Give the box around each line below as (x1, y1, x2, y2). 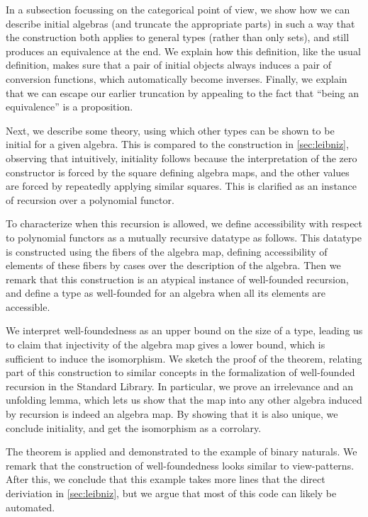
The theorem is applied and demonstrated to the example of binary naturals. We (6, 444, 357, 459)
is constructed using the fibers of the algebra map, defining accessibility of (6, 244, 328, 258)
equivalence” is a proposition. (6, 99, 133, 114)
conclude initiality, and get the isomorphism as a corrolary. (6, 420, 262, 435)
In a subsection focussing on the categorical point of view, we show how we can (6, 2, 350, 16)
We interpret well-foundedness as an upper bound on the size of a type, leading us (6, 323, 363, 338)
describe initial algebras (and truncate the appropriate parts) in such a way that (6, 16, 355, 30)
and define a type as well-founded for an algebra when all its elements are (6, 285, 326, 300)
